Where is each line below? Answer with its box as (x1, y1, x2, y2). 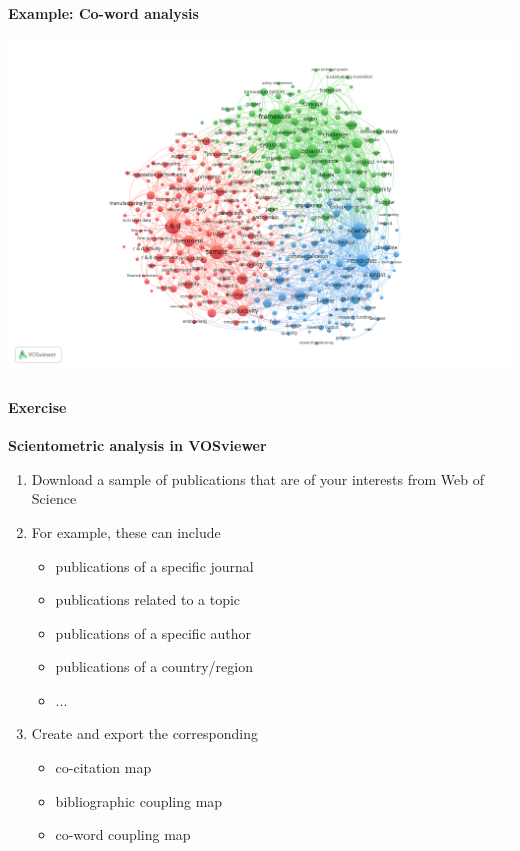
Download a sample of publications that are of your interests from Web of (31, 468, 484, 489)
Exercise (8, 396, 67, 417)
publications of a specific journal (55, 555, 254, 576)
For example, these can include (31, 521, 221, 542)
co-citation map (55, 757, 152, 778)
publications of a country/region (55, 656, 253, 677)
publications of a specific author (55, 622, 252, 643)
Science (31, 488, 77, 509)
